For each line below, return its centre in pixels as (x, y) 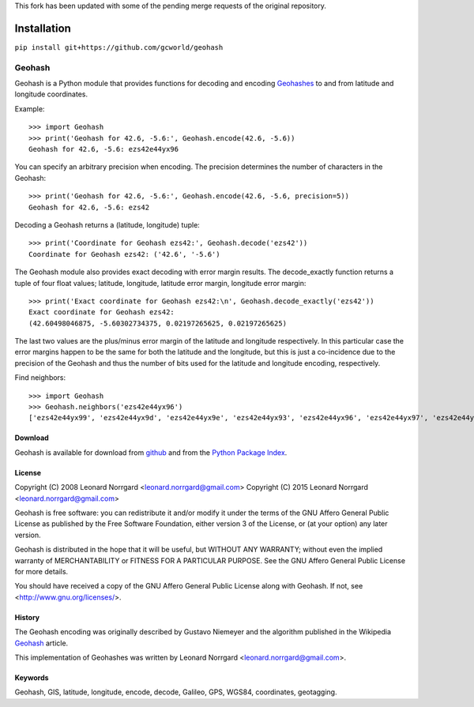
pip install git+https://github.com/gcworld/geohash (119, 47)
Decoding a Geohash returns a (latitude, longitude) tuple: (107, 224)
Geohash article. (41, 643)
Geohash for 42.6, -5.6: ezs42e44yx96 (104, 149)
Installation (43, 28)
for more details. (41, 571)
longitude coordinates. (51, 94)
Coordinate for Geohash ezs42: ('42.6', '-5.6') (124, 254)
